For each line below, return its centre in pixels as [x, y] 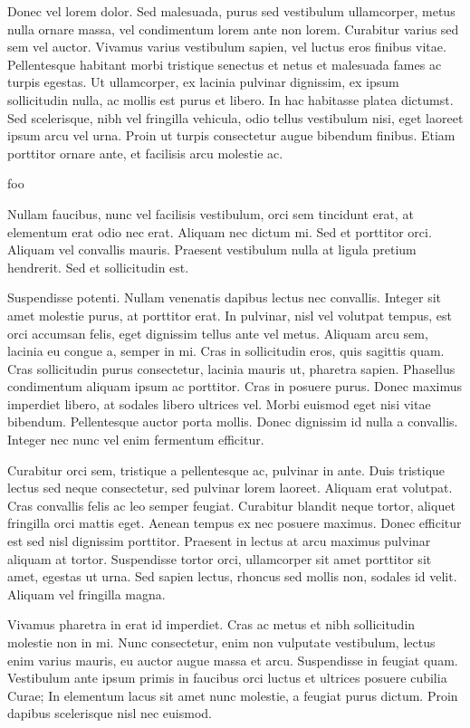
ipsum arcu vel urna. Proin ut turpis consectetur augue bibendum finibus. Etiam [231, 135]
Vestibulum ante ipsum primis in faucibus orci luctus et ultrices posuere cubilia [227, 678]
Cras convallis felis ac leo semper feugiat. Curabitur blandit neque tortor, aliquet [231, 505]
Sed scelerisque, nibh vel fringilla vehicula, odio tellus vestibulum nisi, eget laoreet [235, 117]
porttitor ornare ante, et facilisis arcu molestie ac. [145, 153]
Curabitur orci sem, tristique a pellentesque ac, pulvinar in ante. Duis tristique [226, 469]
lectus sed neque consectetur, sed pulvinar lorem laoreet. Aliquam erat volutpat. [230, 488]
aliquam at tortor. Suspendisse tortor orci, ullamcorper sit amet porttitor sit [220, 558]
